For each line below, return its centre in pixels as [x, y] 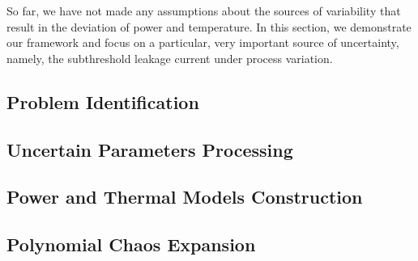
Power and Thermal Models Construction [185, 197]
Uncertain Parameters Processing [150, 149]
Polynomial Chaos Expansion [131, 244]
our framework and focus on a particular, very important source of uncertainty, [203, 42]
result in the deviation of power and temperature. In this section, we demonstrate [209, 26]
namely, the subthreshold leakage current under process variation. [170, 58]
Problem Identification [103, 101]
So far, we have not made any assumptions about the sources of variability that [204, 11]
